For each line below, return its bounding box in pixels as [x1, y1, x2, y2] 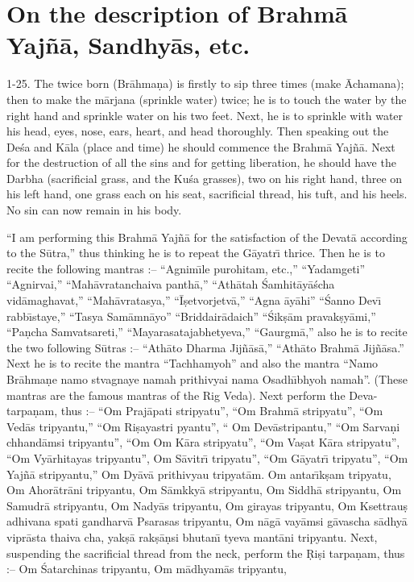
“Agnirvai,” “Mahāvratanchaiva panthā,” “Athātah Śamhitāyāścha [6, 276, 335, 293]
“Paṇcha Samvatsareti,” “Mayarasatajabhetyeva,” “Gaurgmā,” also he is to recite [6, 323, 408, 340]
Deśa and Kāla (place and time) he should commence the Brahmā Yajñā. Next [6, 138, 395, 155]
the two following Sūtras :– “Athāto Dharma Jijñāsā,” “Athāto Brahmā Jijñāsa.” [6, 339, 404, 355]
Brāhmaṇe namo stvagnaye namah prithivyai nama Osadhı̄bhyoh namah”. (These [6, 371, 408, 387]
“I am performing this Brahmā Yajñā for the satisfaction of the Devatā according [6, 228, 408, 245]
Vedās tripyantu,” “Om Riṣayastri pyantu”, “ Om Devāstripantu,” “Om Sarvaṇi [6, 418, 400, 434]
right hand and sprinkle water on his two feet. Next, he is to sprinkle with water [6, 106, 404, 123]
